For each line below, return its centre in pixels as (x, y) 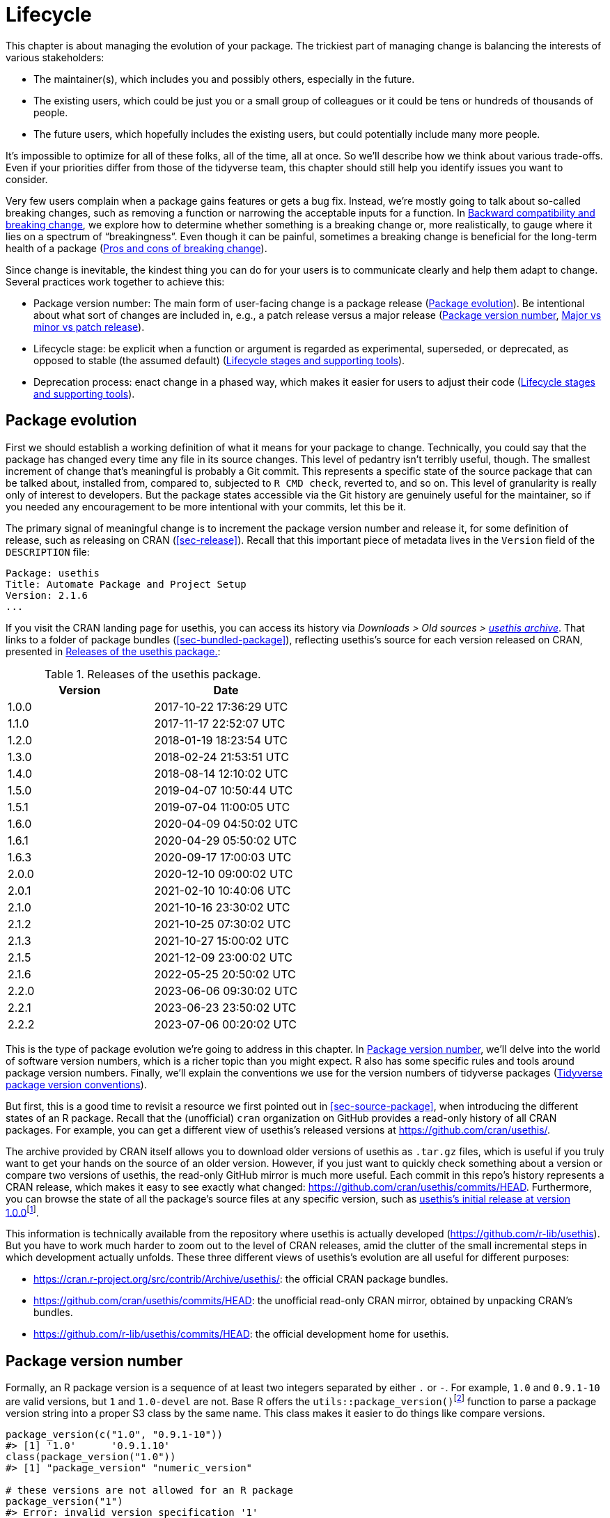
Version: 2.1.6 (47, 595)
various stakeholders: (55, 57)
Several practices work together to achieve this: (115, 281)
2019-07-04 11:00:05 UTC (222, 807)
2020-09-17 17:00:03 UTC (223, 857)
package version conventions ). (76, 1084)
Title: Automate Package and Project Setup (126, 584)
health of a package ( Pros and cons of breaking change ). (136, 248)
